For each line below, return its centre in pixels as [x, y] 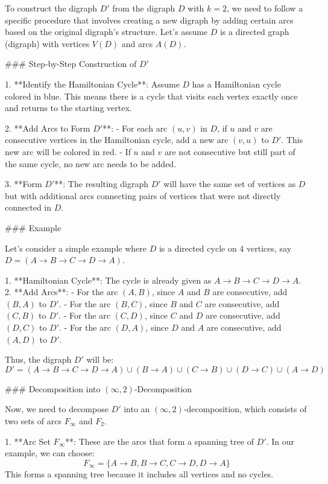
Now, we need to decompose [57, 409]
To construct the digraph [51, 8]
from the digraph [144, 8]
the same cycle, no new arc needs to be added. [91, 163]
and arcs [137, 43]
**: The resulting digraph [102, 184]
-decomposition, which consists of [245, 409]
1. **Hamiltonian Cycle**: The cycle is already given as [108, 280]
